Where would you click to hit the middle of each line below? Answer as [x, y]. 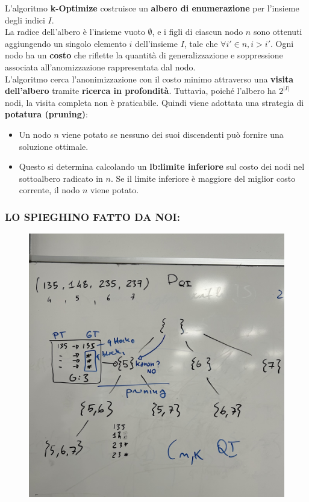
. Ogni [282, 43]
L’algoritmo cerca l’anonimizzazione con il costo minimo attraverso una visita [149, 79]
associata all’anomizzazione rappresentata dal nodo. [100, 67]
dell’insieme [156, 43]
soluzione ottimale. [54, 146]
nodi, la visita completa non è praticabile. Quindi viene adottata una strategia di [154, 102]
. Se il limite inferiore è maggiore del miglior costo [203, 178]
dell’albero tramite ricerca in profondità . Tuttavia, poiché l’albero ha [141, 91]
